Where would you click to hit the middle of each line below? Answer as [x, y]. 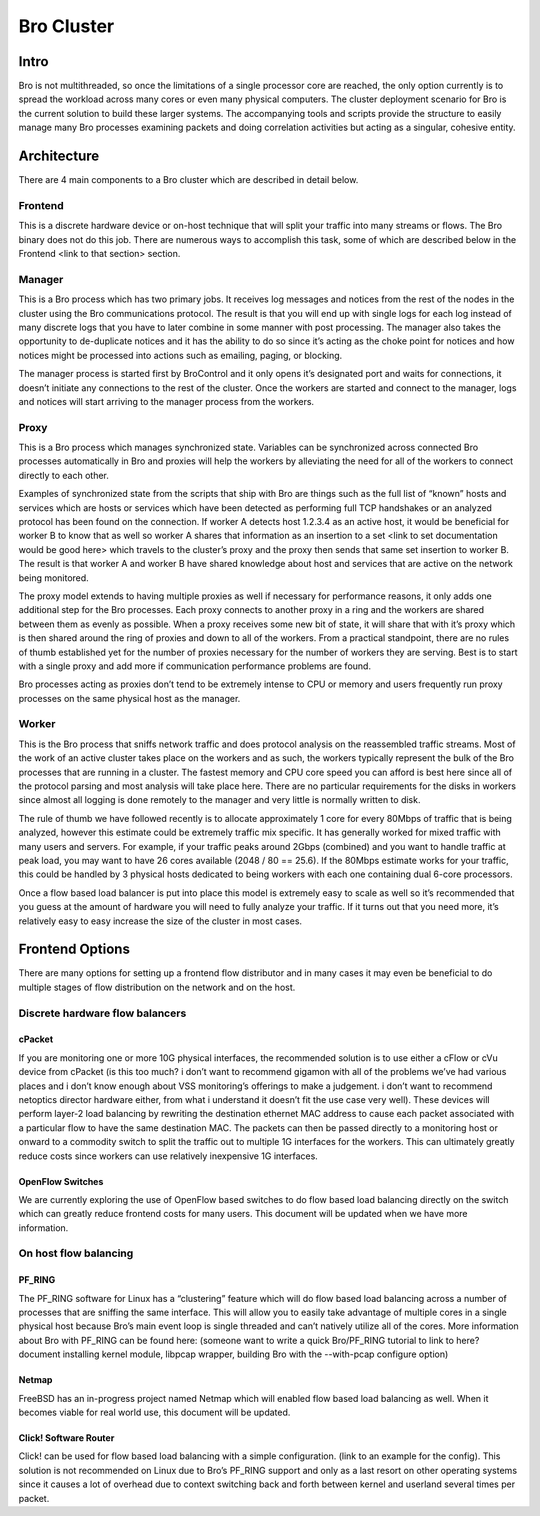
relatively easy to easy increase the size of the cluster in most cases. [160, 921]
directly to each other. [63, 475]
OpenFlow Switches [61, 1181]
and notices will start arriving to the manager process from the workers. [166, 401]
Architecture [59, 156]
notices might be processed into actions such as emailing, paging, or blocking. [180, 355]
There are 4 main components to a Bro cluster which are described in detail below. [188, 180]
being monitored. [53, 577]
